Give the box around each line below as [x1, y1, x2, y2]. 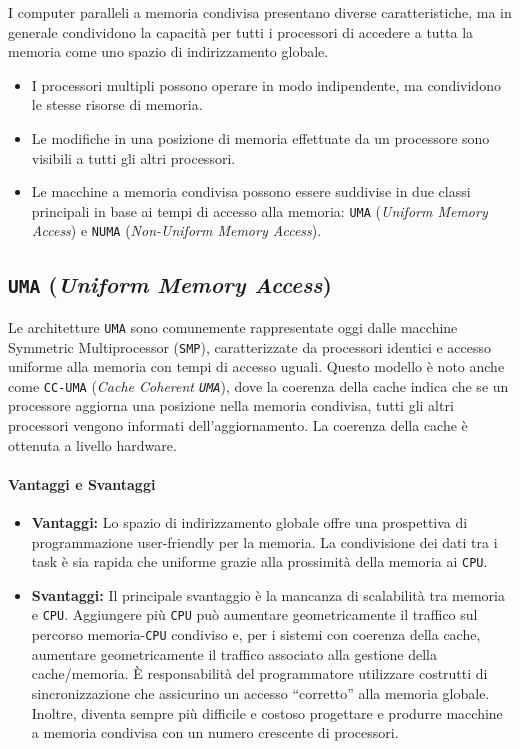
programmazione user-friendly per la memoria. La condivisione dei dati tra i [31, 531, 498, 552]
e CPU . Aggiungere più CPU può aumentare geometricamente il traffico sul [31, 604, 478, 625]
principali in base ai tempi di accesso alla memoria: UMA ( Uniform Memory [31, 200, 488, 221]
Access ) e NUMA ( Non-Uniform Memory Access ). [31, 220, 322, 241]
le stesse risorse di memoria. [31, 94, 203, 115]
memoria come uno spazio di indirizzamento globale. [8, 41, 329, 62]
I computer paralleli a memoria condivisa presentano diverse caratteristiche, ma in [8, 2, 512, 22]
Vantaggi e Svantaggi [8, 473, 156, 494]
